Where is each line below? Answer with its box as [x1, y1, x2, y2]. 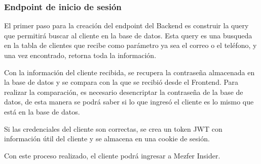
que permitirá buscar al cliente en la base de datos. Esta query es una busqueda [4, 30, 252, 40]
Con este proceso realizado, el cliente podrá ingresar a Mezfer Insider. [4, 150, 220, 160]
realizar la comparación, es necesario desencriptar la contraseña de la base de [4, 86, 243, 97]
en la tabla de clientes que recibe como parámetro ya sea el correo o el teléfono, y [4, 40, 257, 50]
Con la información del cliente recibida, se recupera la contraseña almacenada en [4, 67, 255, 77]
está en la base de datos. [4, 106, 80, 117]
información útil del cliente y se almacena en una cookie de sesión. [4, 133, 210, 144]
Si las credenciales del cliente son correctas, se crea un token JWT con [4, 123, 222, 134]
